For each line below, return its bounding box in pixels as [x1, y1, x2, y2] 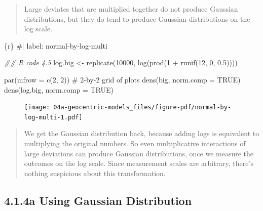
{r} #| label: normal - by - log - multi [4, 40, 107, 51]
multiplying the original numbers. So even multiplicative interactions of [24, 138, 246, 149]
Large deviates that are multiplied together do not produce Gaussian [24, 4, 238, 14]
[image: [24, 104, 50, 111]
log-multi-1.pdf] [24, 113, 83, 121]
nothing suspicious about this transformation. [24, 167, 166, 178]
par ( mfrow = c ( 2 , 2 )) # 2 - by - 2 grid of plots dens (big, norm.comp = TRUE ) [4, 74, 241, 85]
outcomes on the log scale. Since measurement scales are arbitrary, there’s [24, 158, 253, 168]
